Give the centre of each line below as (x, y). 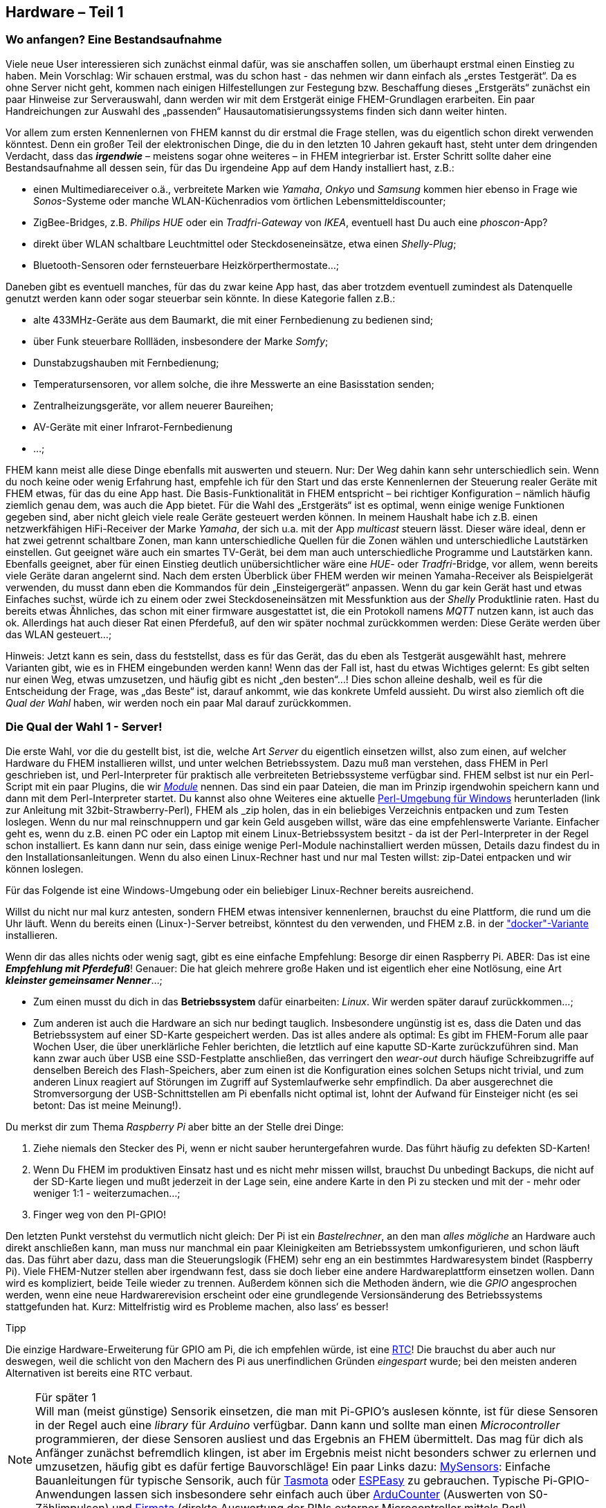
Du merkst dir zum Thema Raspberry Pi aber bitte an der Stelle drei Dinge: (175, 1126)
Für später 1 (66, 1397)
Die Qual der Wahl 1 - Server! (84, 727)
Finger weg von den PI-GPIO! (100, 1214)
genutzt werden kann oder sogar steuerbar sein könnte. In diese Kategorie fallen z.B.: (201, 298)
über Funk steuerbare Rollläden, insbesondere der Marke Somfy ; (181, 341)
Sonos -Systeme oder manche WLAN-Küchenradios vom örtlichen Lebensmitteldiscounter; (240, 201)
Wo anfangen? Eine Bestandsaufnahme (114, 40)
